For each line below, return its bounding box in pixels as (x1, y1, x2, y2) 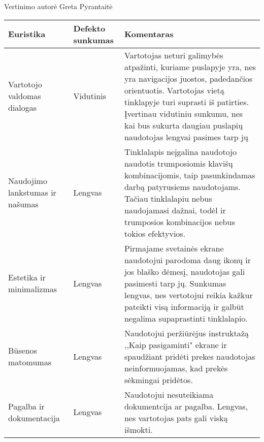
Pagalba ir (8, 400, 45, 412)
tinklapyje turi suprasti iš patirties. (124, 96, 249, 108)
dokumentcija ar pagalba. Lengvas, (124, 400, 248, 412)
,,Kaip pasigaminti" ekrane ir (124, 338, 227, 351)
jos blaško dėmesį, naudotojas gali (124, 265, 245, 277)
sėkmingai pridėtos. (124, 373, 193, 386)
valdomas (8, 90, 41, 102)
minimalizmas (8, 283, 57, 295)
